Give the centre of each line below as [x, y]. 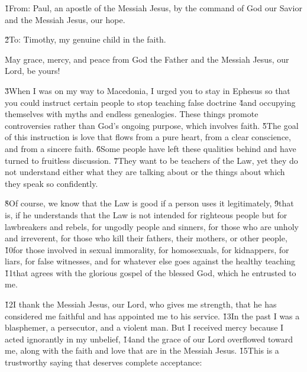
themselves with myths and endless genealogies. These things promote [132, 114]
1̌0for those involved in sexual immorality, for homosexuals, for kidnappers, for [147, 249]
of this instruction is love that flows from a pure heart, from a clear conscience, [148, 137]
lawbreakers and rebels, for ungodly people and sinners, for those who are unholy [152, 226]
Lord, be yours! [33, 71]
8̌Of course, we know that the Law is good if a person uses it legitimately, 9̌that [149, 203]
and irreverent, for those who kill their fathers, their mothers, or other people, [146, 238]
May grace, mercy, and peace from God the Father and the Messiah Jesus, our [147, 59]
